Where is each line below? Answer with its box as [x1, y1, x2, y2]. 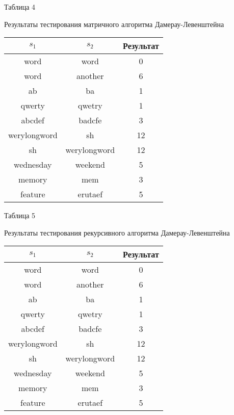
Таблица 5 [4, 210, 36, 221]
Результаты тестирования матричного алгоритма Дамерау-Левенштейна [4, 18, 224, 29]
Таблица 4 [4, 2, 36, 12]
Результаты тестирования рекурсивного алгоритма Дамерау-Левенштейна [4, 227, 230, 238]
